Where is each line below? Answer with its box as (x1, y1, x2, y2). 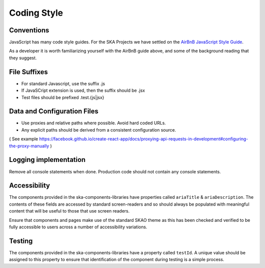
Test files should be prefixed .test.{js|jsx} (21, 94, 105, 100)
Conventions (9, 26, 50, 34)
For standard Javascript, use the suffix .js (21, 80, 106, 86)
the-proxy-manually (9, 143, 49, 149)
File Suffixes (9, 68, 48, 76)
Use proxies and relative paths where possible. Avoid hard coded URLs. (21, 120, 166, 126)
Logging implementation (9, 156, 86, 164)
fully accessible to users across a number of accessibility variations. (9, 224, 147, 230)
